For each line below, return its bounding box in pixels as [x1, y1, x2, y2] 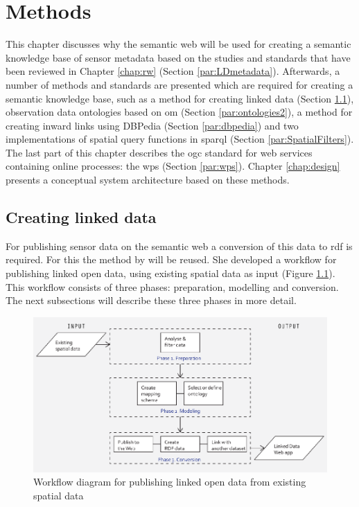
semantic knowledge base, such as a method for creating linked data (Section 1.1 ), [6, 91, 354, 105]
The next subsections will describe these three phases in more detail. [6, 293, 297, 308]
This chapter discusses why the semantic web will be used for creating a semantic [6, 37, 351, 51]
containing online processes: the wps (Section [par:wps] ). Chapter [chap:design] [6, 159, 340, 173]
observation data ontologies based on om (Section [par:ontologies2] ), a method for [6, 105, 353, 119]
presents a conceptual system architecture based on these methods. [6, 172, 290, 187]
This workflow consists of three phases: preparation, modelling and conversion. [6, 279, 339, 294]
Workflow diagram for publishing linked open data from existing [33, 474, 306, 489]
